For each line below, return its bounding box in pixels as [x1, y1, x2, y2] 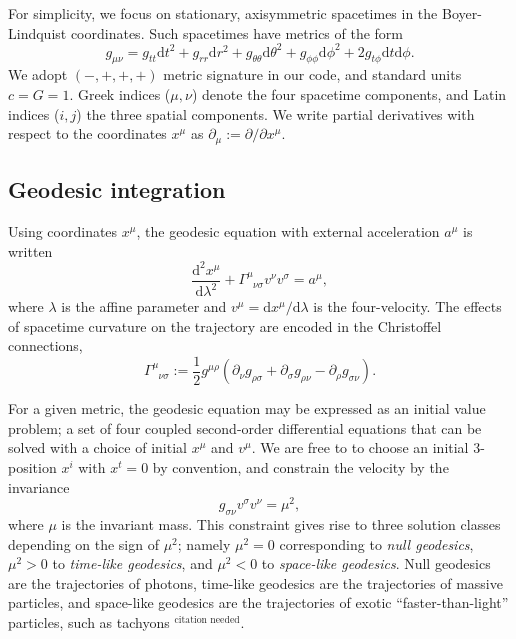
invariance [8, 476, 70, 497]
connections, [8, 335, 83, 356]
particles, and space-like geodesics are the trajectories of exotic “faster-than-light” [8, 592, 509, 613]
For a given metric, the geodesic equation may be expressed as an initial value [8, 398, 486, 419]
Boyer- [441, 3, 482, 23]
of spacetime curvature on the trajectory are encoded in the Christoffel [8, 315, 442, 336]
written [8, 240, 53, 261]
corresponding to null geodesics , [279, 533, 474, 554]
